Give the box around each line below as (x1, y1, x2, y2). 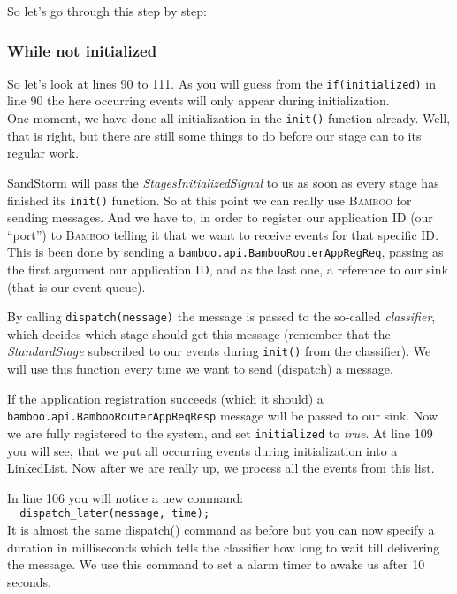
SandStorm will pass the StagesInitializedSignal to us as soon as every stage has (7, 173, 439, 191)
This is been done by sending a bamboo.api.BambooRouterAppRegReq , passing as (7, 243, 444, 261)
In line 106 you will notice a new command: (7, 488, 244, 506)
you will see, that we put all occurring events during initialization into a (7, 441, 398, 459)
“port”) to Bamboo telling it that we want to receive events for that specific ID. (7, 225, 438, 243)
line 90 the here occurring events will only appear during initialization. (7, 91, 390, 110)
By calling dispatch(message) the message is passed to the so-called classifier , (7, 307, 436, 326)
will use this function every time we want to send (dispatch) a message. (7, 359, 393, 378)
